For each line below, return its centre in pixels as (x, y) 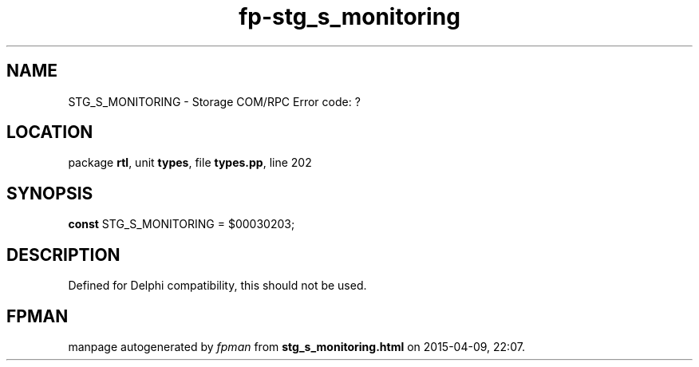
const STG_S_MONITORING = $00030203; (182, 224)
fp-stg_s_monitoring (349, 17)
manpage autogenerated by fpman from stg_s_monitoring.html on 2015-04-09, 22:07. (296, 346)
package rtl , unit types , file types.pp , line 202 (190, 163)
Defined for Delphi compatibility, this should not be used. (217, 286)
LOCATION (50, 132)
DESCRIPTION (63, 255)
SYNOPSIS (50, 193)
